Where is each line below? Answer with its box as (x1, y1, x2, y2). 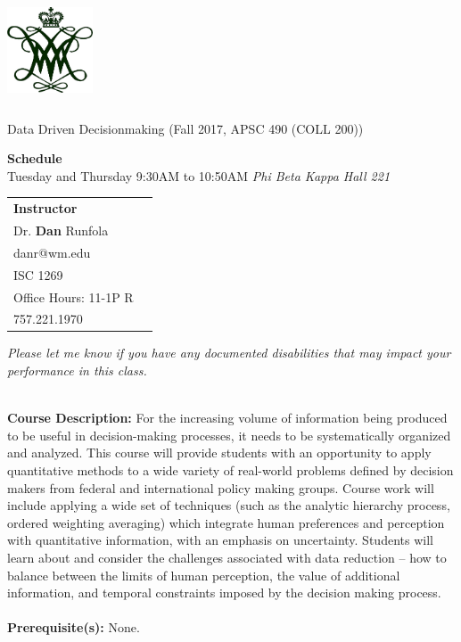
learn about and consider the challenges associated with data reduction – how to (7, 547, 447, 566)
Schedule (7, 149, 62, 168)
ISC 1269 (13, 265, 63, 284)
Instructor (13, 199, 78, 218)
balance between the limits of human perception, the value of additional (7, 565, 400, 584)
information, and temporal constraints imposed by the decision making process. (7, 583, 441, 602)
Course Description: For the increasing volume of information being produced (7, 408, 448, 427)
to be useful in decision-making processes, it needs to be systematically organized (7, 425, 451, 444)
